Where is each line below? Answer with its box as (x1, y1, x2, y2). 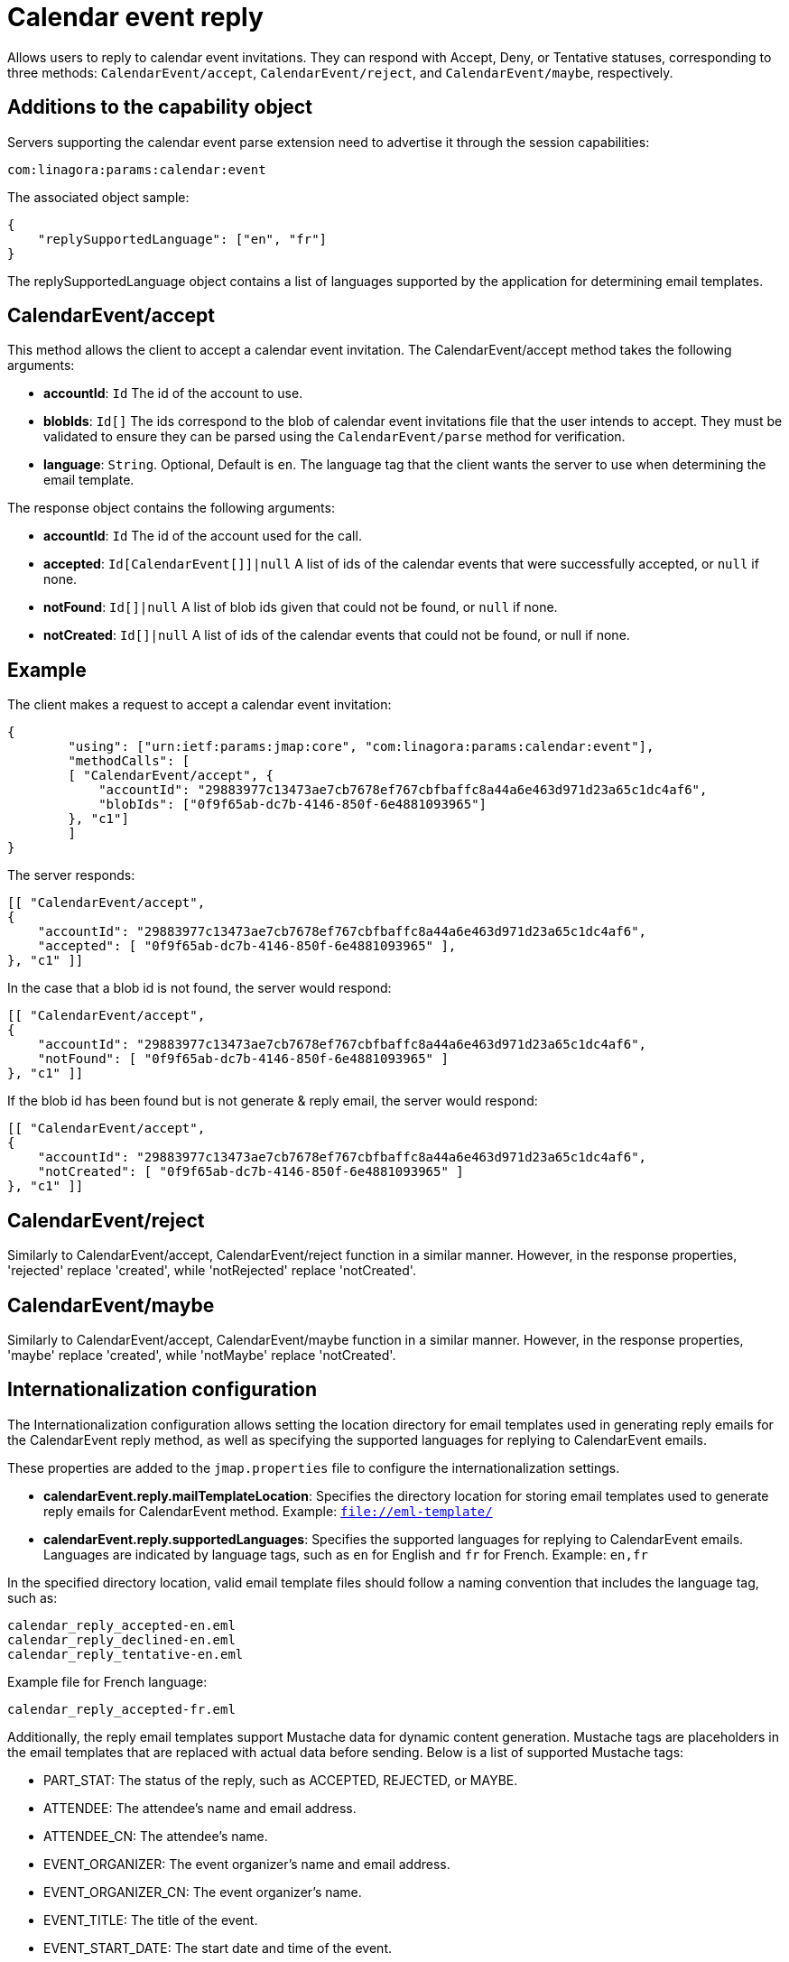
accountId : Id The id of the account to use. (43, 385, 303, 402)
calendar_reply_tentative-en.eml (7, 1646, 244, 1661)
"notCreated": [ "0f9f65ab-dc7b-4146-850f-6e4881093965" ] (37, 1164, 464, 1180)
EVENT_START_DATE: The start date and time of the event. (43, 1939, 392, 1956)
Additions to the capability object (7, 96, 312, 119)
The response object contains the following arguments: (7, 500, 335, 516)
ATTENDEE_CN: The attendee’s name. (43, 1828, 268, 1844)
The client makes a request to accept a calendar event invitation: (7, 697, 392, 713)
